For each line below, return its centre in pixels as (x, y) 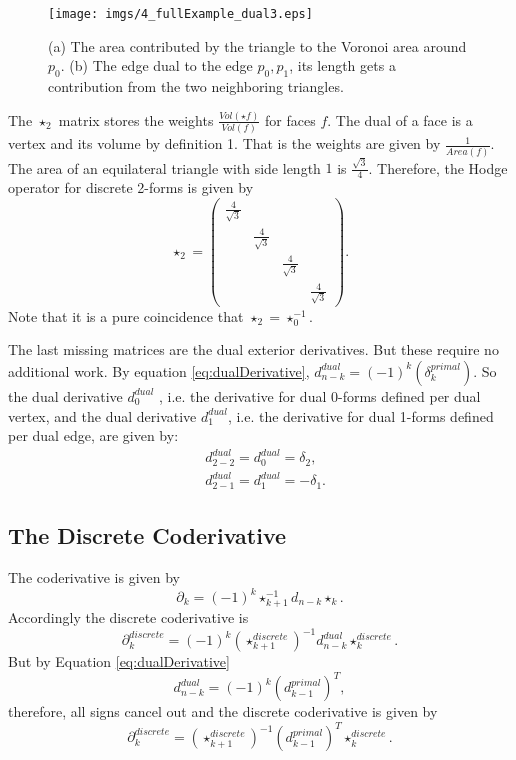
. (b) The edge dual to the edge (156, 65)
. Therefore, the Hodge (438, 167)
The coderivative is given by (94, 576)
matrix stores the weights (136, 119)
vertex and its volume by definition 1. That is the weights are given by (224, 143)
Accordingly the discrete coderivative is (128, 617)
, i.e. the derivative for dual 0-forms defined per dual (319, 395)
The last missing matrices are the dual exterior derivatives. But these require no (253, 349)
